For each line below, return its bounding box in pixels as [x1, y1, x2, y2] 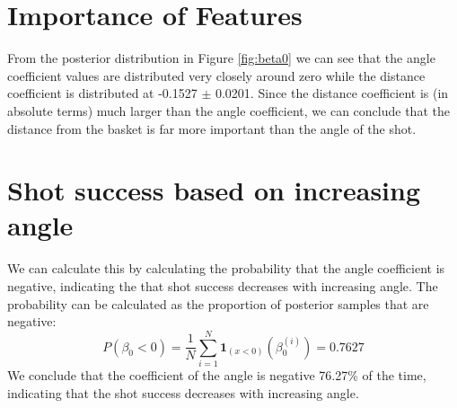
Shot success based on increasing [7, 172, 421, 208]
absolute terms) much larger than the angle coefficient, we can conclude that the [7, 101, 450, 120]
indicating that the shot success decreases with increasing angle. [7, 383, 359, 402]
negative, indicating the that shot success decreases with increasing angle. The [7, 277, 438, 295]
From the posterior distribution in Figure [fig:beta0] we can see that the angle [7, 49, 435, 67]
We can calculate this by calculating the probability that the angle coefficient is [7, 259, 445, 278]
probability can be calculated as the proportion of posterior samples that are [7, 294, 429, 313]
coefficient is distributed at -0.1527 [7, 84, 198, 102]
